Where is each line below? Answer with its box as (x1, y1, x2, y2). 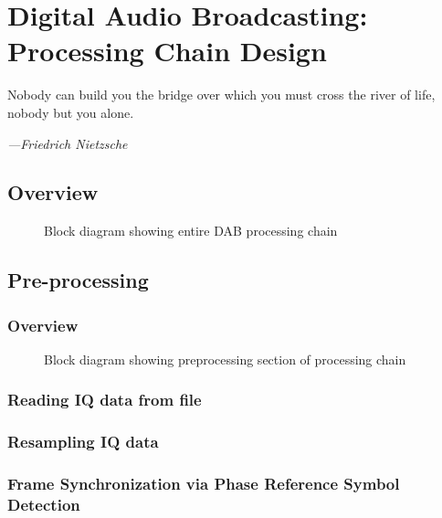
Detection (7, 493, 80, 516)
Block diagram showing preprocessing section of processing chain (44, 349, 406, 368)
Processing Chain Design (7, 32, 327, 69)
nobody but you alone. (7, 102, 134, 122)
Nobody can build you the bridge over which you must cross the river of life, (7, 85, 436, 104)
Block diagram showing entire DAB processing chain (44, 221, 338, 240)
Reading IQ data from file (7, 388, 202, 411)
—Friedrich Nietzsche (7, 133, 128, 153)
